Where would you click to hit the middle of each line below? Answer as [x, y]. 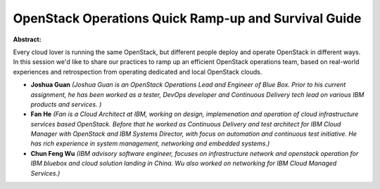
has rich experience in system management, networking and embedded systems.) [150, 143]
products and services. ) [66, 104]
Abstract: [27, 39]
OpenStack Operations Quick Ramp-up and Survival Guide [187, 18]
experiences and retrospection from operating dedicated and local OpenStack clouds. [138, 72]
